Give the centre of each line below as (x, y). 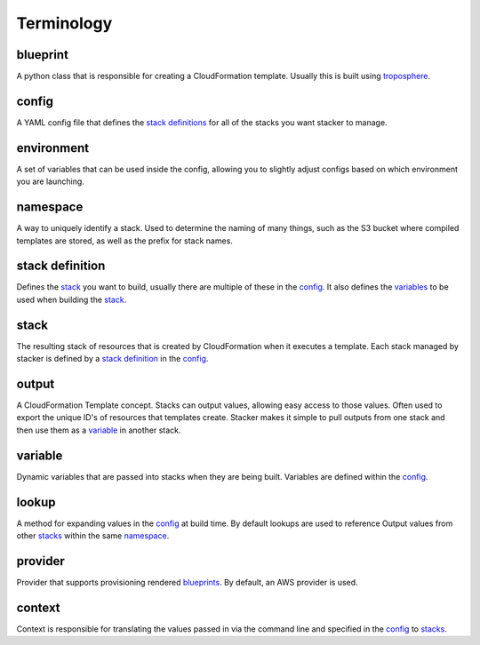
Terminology (64, 23)
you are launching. (50, 181)
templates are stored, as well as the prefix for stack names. (124, 241)
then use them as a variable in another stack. (99, 430)
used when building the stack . (72, 299)
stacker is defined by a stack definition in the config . (112, 359)
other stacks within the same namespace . (93, 536)
